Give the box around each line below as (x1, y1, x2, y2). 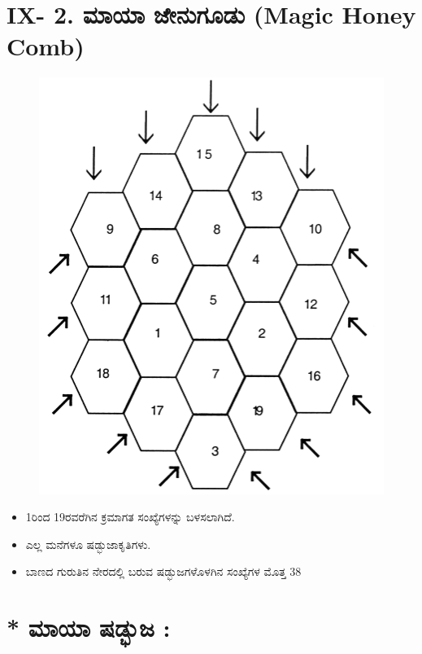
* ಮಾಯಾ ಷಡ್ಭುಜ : (7, 611, 171, 644)
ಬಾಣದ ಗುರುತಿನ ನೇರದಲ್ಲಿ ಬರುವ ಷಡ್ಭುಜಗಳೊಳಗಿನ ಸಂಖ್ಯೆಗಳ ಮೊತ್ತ (25, 563, 286, 580)
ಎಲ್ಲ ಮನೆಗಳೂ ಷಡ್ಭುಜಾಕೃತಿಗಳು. (25, 535, 151, 552)
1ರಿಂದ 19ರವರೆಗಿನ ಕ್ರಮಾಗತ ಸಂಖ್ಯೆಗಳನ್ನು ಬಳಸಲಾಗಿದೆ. (25, 508, 235, 525)
